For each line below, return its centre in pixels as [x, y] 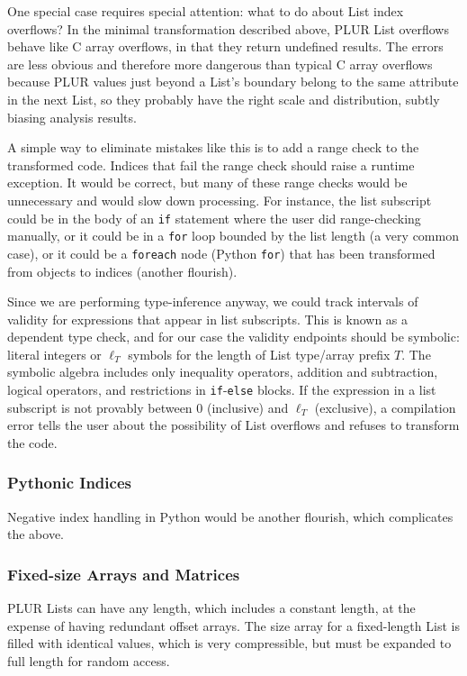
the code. [32, 442]
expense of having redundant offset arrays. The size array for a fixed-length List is [233, 625]
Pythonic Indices [69, 483]
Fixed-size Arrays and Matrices [124, 574]
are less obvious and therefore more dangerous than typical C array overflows [220, 64]
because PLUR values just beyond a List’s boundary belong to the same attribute [233, 82]
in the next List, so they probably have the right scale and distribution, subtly [224, 99]
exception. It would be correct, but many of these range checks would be [207, 183]
